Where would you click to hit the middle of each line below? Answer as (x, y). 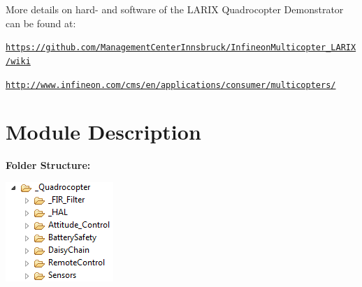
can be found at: (41, 23)
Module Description (103, 132)
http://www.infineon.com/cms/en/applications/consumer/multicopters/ (171, 85)
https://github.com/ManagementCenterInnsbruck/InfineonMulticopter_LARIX (181, 48)
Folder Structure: (48, 165)
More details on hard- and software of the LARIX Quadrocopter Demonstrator (175, 9)
